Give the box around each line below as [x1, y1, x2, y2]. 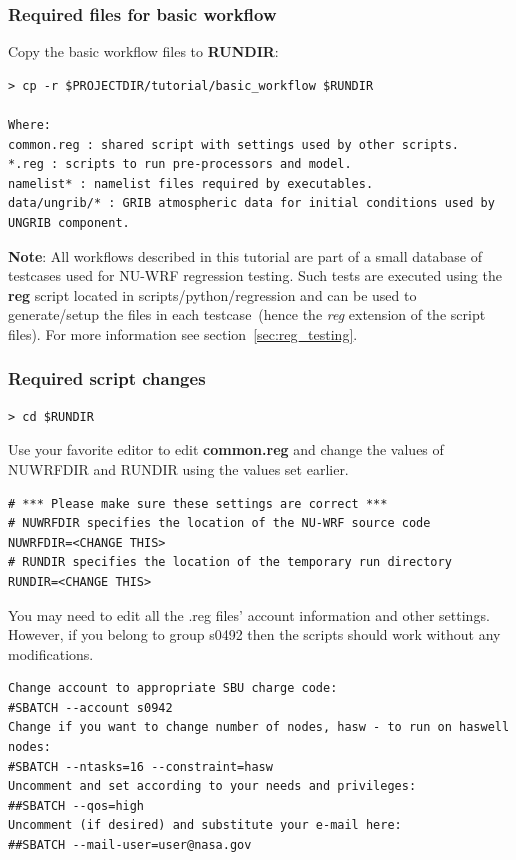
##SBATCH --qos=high [8, 798, 145, 813]
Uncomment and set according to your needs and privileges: [8, 779, 417, 794]
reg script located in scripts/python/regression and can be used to [8, 284, 417, 305]
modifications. [8, 643, 94, 664]
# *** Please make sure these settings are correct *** [8, 496, 388, 511]
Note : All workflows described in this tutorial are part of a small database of [8, 245, 482, 266]
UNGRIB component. [8, 215, 130, 230]
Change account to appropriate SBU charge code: [8, 681, 338, 696]
